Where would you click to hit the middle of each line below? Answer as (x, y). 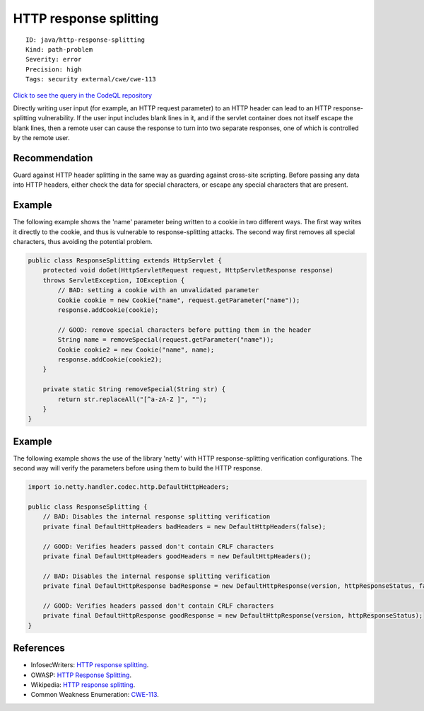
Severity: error (54, 59)
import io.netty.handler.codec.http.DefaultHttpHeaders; (129, 487)
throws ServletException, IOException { (114, 280)
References (39, 648)
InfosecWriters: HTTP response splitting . (90, 665)
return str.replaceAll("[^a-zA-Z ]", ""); (132, 399)
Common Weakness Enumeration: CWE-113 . (95, 695)
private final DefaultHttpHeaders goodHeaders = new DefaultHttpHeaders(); (177, 556)
